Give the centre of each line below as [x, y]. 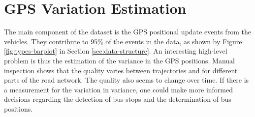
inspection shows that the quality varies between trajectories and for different [121, 70]
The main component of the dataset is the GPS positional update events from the [127, 32]
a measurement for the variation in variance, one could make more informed [119, 89]
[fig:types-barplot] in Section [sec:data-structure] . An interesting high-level [116, 51]
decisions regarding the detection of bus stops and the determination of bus [118, 99]
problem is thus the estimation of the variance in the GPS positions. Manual [119, 60]
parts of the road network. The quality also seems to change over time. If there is [127, 80]
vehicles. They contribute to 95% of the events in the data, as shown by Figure [123, 41]
